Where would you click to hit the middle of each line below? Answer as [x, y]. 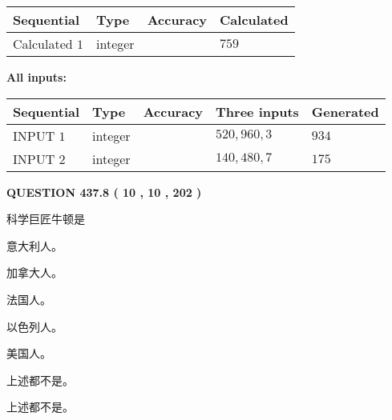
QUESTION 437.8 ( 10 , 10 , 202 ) [104, 192]
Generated [345, 111]
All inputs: [36, 77]
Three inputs [257, 111]
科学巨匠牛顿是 [46, 219]
